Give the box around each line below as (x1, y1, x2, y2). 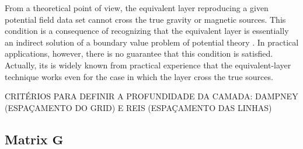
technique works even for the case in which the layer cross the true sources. (5, 70, 273, 82)
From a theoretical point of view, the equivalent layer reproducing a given (5, 2, 269, 13)
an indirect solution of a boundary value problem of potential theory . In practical (5, 36, 299, 48)
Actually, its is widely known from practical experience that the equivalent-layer (5, 58, 291, 71)
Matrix (5, 130, 48, 148)
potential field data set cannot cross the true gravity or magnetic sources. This (5, 13, 286, 25)
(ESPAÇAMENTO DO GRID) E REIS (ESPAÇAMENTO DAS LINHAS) (5, 101, 272, 113)
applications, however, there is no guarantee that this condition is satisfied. (5, 47, 273, 60)
